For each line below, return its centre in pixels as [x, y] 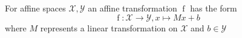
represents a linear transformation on [109, 27]
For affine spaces [35, 8]
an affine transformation [132, 8]
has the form [214, 8]
